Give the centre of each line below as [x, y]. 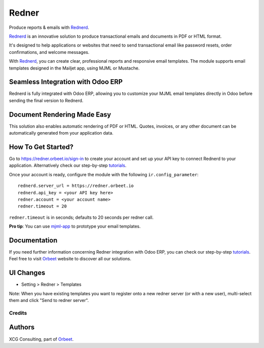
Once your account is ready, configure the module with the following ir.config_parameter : [104, 174]
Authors [22, 327]
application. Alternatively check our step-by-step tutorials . [68, 165]
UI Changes [27, 273]
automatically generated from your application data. [61, 133]
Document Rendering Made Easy [60, 114]
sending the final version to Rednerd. [46, 100]
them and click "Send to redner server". [49, 301]
